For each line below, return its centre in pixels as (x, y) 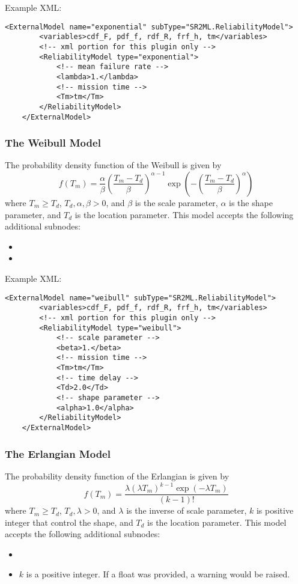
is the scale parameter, (176, 202)
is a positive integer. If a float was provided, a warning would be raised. (158, 574)
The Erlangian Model (58, 453)
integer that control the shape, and (69, 522)
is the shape (251, 202)
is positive (275, 510)
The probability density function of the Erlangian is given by (117, 476)
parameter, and (33, 214)
